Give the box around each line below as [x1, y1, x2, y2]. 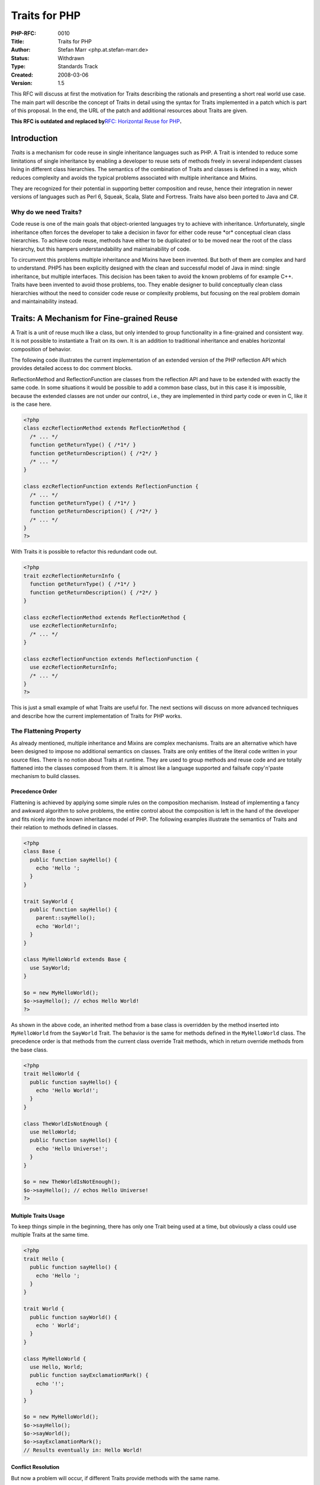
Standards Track [57, 63, 98, 70]
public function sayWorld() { [30, 1313, 118, 1320]
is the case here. [11, 401, 52, 407]
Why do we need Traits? [11, 208, 82, 216]
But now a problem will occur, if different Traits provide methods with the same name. [11, 1474, 220, 1481]
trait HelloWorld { [23, 1070, 80, 1078]
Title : [11, 37, 25, 45]
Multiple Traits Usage [11, 1212, 65, 1219]
